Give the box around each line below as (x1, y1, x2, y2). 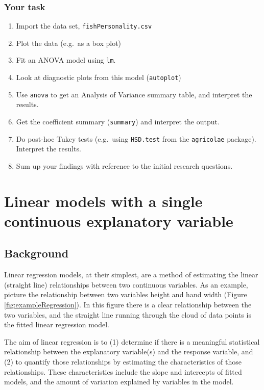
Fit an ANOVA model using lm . (16, 55, 116, 65)
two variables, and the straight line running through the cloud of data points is (4, 309, 251, 320)
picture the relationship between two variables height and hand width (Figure (4, 289, 247, 300)
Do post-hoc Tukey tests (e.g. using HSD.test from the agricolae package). (16, 133, 256, 144)
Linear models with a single (4, 190, 203, 211)
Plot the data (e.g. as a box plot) (16, 37, 122, 48)
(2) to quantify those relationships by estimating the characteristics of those (4, 356, 242, 367)
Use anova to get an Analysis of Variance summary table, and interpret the (16, 89, 252, 99)
